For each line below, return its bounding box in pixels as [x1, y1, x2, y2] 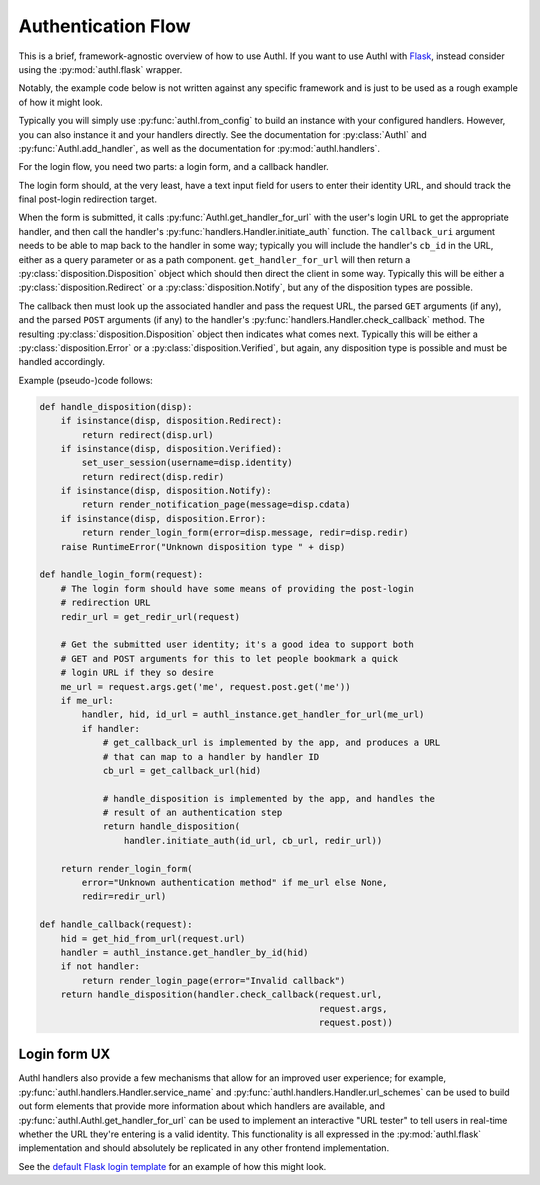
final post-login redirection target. [18, 193, 157, 205]
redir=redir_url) [81, 891, 167, 902]
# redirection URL [60, 597, 151, 609]
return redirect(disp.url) [81, 429, 214, 440]
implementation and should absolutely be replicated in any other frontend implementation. [18, 1142, 390, 1154]
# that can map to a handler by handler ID [102, 751, 320, 762]
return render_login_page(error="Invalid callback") [81, 975, 346, 986]
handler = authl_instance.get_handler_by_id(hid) [60, 946, 309, 958]
